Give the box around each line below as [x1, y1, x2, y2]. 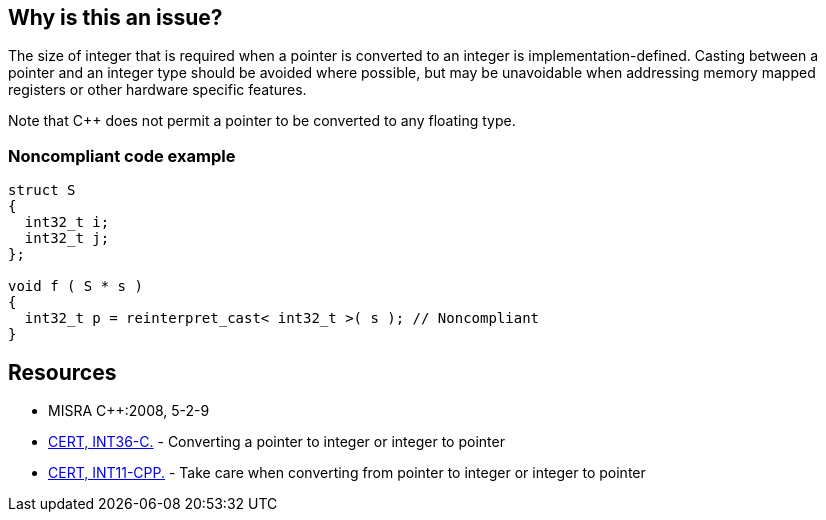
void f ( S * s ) [8, 278, 143, 295]
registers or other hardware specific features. [8, 81, 307, 99]
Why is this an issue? [8, 5, 223, 30]
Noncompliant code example [8, 145, 236, 166]
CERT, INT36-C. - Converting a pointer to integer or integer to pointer [48, 433, 505, 451]
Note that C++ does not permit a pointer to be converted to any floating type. [8, 112, 516, 130]
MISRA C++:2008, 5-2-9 [48, 402, 210, 420]
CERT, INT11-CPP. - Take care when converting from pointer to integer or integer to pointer [48, 464, 646, 482]
